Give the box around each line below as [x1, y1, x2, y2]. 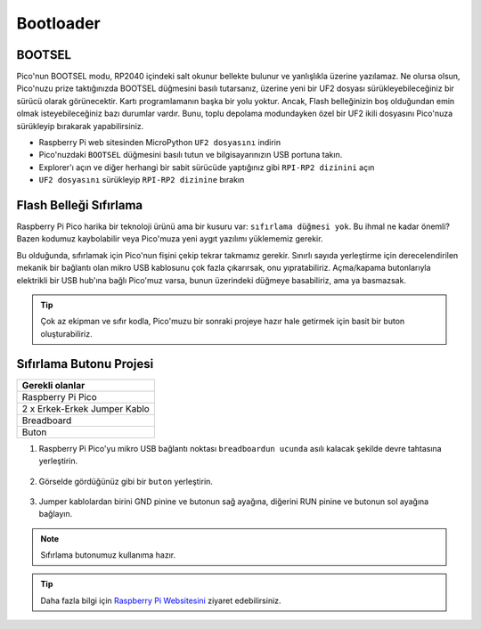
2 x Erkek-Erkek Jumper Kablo [21, 402, 151, 414]
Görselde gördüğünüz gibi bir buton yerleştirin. [38, 476, 214, 486]
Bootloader [16, 13, 102, 33]
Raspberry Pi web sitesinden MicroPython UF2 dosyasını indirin [38, 137, 281, 148]
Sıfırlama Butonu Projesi [16, 356, 154, 372]
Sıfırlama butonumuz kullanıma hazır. [40, 550, 176, 560]
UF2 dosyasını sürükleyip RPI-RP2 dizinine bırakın [38, 175, 245, 185]
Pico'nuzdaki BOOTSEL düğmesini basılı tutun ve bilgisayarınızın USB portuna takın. [38, 150, 343, 160]
